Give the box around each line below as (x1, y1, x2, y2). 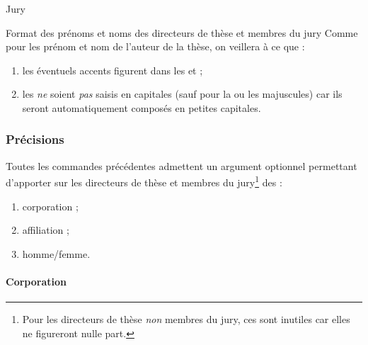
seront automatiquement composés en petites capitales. (22, 100, 261, 115)
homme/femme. (22, 246, 91, 261)
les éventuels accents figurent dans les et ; (22, 62, 203, 77)
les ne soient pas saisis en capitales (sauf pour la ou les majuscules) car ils (22, 86, 343, 101)
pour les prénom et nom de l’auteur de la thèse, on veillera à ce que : (6, 39, 305, 54)
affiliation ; (22, 222, 69, 237)
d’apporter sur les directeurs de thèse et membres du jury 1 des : (6, 173, 282, 190)
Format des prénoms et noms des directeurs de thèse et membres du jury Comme (6, 25, 358, 40)
